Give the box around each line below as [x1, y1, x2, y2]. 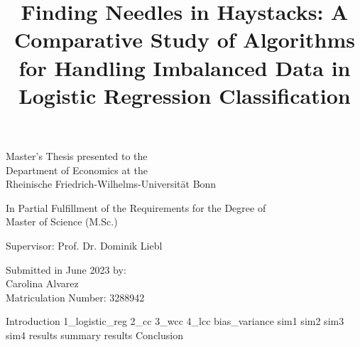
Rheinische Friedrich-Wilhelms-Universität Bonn [6, 176, 217, 191]
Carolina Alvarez [6, 276, 79, 291]
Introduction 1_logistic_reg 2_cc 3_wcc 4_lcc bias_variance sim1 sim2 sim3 [6, 314, 344, 329]
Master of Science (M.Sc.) [6, 214, 118, 229]
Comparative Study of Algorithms [14, 25, 355, 54]
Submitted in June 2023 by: [6, 262, 126, 277]
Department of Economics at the [6, 162, 148, 177]
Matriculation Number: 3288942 [6, 289, 145, 304]
